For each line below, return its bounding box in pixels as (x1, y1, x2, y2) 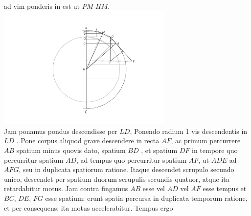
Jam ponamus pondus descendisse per (4, 126, 117, 136)
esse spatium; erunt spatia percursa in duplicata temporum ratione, (45, 193, 248, 203)
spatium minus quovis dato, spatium (16, 145, 126, 155)
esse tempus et (203, 183, 247, 194)
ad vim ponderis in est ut (4, 1, 80, 11)
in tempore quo (192, 145, 238, 155)
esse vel (142, 183, 165, 194)
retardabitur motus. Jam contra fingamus (4, 183, 128, 194)
